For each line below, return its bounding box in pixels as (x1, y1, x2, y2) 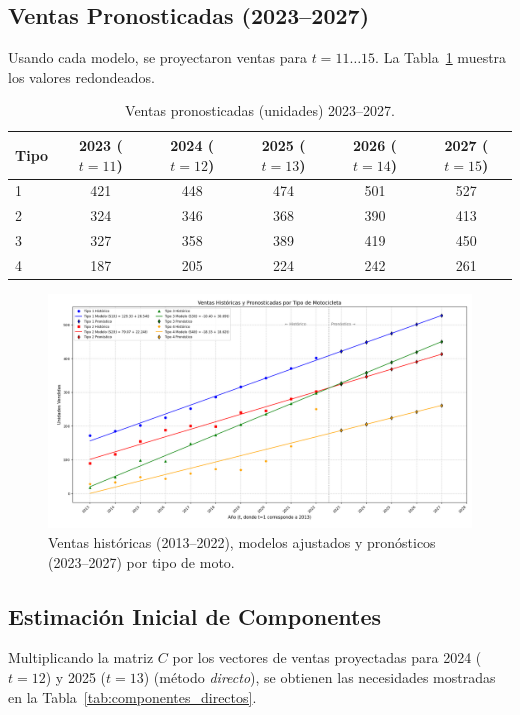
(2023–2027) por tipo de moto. (48, 551, 235, 572)
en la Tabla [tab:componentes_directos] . (8, 686, 257, 707)
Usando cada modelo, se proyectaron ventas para (8, 47, 307, 68)
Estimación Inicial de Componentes (8, 600, 382, 631)
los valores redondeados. (8, 66, 155, 87)
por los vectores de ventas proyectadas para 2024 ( (172, 647, 482, 668)
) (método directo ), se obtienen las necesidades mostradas (143, 666, 496, 687)
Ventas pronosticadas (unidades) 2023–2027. (125, 100, 395, 121)
